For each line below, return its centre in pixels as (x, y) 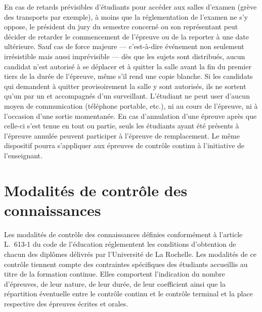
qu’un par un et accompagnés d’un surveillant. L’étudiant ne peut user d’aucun (127, 96)
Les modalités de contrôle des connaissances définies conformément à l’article (123, 234)
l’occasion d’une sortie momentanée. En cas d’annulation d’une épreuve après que (130, 116)
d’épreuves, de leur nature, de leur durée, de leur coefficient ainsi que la (115, 283)
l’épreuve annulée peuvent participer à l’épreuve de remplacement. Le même (122, 135)
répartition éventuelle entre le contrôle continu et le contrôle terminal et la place (128, 294)
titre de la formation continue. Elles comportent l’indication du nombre (115, 274)
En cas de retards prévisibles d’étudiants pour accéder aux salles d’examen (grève (130, 7)
